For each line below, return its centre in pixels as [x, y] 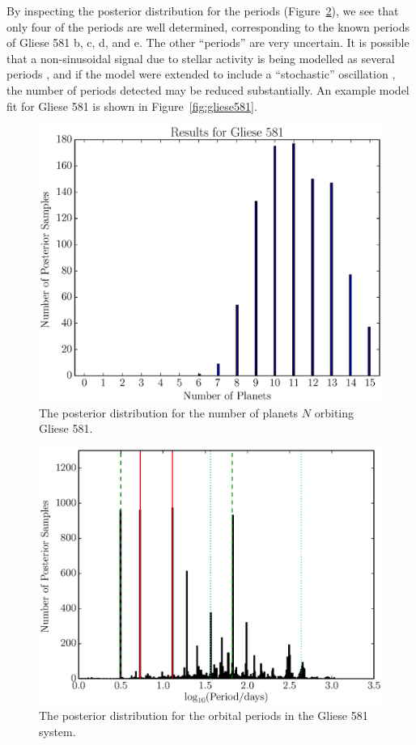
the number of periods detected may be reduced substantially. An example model [208, 89]
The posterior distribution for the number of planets [169, 412]
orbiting [334, 412]
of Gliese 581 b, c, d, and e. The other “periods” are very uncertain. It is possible [208, 42]
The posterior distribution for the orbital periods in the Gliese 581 [204, 715]
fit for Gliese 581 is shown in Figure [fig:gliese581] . [132, 106]
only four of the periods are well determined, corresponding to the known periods [208, 26]
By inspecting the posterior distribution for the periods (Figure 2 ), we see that [203, 11]
